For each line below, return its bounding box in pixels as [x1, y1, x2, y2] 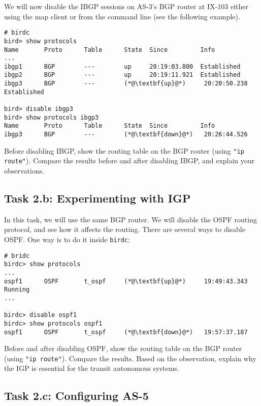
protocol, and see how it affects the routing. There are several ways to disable [4, 224, 245, 235]
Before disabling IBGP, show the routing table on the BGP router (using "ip [4, 145, 245, 156]
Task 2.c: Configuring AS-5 [4, 388, 149, 403]
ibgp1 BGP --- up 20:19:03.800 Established [4, 63, 241, 70]
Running [4, 286, 30, 294]
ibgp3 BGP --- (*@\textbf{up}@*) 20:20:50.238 [4, 80, 248, 88]
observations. [4, 165, 45, 176]
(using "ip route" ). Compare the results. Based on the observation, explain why [4, 353, 256, 363]
